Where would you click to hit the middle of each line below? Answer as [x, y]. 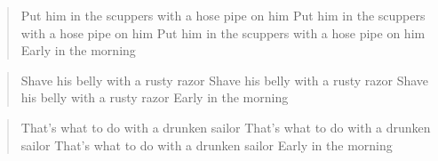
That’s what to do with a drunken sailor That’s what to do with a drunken [226, 127]
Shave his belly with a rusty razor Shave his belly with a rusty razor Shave [225, 80]
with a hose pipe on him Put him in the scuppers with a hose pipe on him [223, 32]
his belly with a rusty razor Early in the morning [155, 97]
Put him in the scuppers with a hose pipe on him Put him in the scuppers [223, 15]
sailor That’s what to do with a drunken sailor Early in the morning [207, 145]
